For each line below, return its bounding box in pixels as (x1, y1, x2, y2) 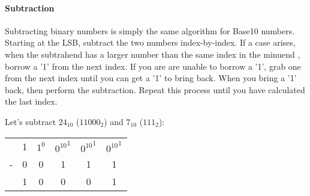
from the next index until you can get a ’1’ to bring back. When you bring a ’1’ (5, 72, 297, 84)
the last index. (5, 95, 58, 108)
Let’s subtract (5, 115, 56, 127)
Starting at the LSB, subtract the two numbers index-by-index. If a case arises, (5, 36, 296, 49)
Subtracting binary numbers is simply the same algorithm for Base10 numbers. (5, 24, 295, 37)
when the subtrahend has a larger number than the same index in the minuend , (5, 47, 300, 60)
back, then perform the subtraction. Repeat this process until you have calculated (5, 83, 305, 96)
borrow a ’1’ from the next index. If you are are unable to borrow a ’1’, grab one (5, 60, 301, 72)
